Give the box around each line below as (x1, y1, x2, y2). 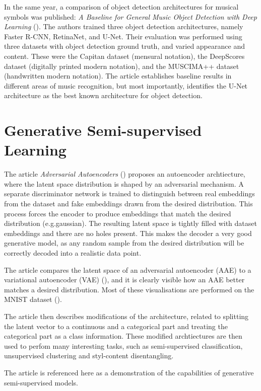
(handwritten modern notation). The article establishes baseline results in (4, 70, 232, 81)
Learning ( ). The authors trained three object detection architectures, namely (4, 21, 243, 32)
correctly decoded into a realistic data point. (4, 248, 142, 258)
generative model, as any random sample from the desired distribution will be (4, 238, 244, 248)
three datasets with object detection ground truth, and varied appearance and (4, 41, 245, 51)
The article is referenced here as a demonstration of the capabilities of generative (4, 367, 254, 377)
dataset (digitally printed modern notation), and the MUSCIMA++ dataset (4, 60, 239, 71)
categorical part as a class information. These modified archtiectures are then (4, 331, 242, 341)
